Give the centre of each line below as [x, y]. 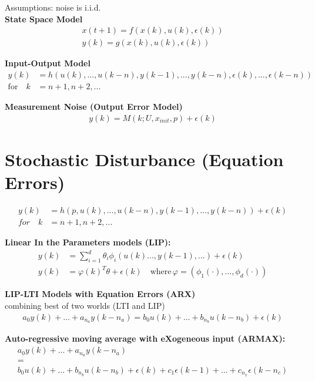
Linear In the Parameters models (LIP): [88, 242]
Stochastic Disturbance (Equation [144, 159]
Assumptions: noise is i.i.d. [53, 7]
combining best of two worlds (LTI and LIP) [85, 305]
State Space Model [44, 18]
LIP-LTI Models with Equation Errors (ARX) [100, 294]
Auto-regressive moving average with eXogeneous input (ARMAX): [145, 338]
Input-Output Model [48, 63]
